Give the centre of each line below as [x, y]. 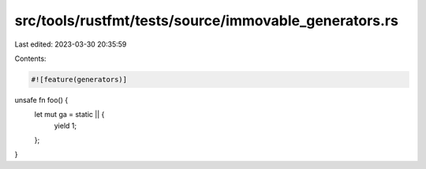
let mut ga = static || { [69, 115]
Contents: [30, 58]
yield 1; [65, 126]
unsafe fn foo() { [41, 100]
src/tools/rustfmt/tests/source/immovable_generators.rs [206, 21]
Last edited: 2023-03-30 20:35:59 [71, 44]
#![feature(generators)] [79, 79]
